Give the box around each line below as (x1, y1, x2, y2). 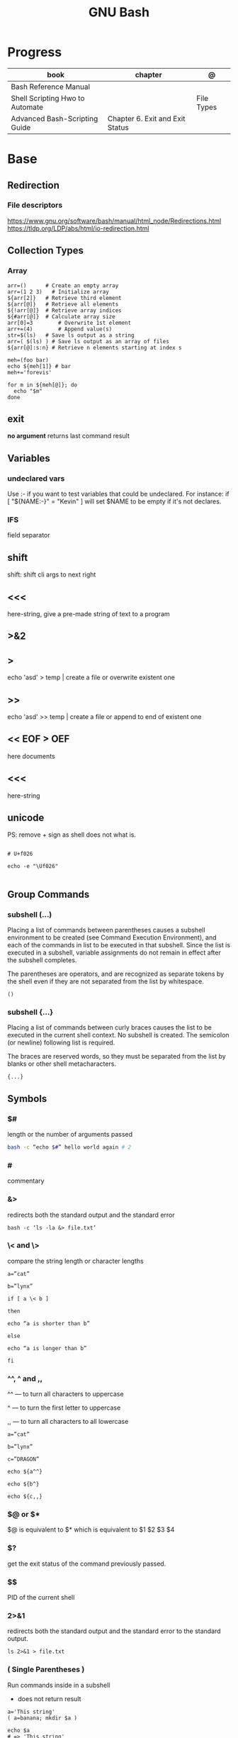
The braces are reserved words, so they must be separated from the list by (7, 1052, 227, 1061)
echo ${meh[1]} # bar (7, 362, 72, 369)
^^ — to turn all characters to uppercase (7, 1390, 124, 1398)
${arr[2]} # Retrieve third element (7, 294, 122, 301)
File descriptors (7, 200, 63, 210)
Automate (11, 102, 44, 112)
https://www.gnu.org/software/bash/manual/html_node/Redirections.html (7, 216, 222, 225)
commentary (7, 1176, 45, 1185)
